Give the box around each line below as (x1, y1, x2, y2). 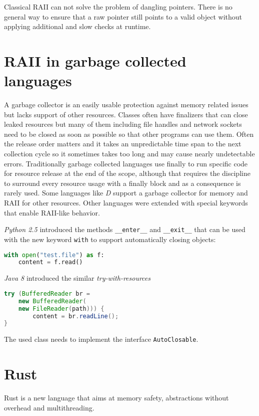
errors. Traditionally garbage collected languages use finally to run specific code (4, 158, 248, 168)
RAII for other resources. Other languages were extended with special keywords (4, 197, 248, 208)
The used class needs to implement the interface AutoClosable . (4, 334, 198, 344)
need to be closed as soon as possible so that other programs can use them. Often (4, 128, 254, 139)
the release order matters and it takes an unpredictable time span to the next (4, 138, 241, 149)
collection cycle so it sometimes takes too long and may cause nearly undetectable (4, 148, 255, 159)
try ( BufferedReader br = (4, 290, 90, 297)
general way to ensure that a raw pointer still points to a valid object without (4, 11, 242, 22)
